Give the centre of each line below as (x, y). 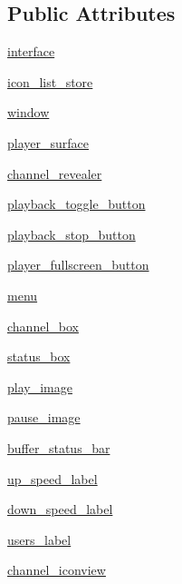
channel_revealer (55, 173)
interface (31, 51)
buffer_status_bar (59, 447)
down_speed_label (60, 509)
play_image (40, 386)
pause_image (44, 417)
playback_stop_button (72, 234)
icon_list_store (50, 81)
